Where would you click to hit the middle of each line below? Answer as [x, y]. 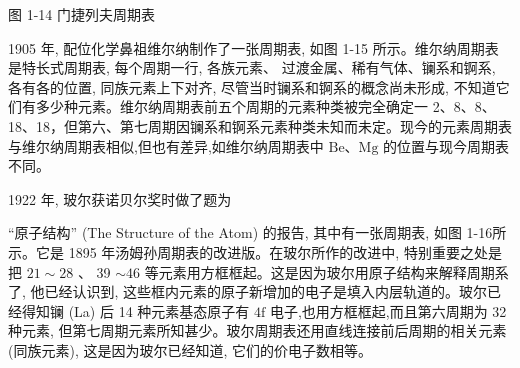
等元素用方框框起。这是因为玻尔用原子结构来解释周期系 [326, 271]
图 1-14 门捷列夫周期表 [81, 14]
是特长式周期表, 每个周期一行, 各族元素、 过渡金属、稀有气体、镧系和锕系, [252, 67]
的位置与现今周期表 [446, 145]
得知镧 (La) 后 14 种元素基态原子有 [135, 310]
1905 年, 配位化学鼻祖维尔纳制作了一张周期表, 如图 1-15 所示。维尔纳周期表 [253, 47]
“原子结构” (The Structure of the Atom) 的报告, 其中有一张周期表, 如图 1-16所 [257, 232]
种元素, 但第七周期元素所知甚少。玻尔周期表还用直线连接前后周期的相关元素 [257, 330]
